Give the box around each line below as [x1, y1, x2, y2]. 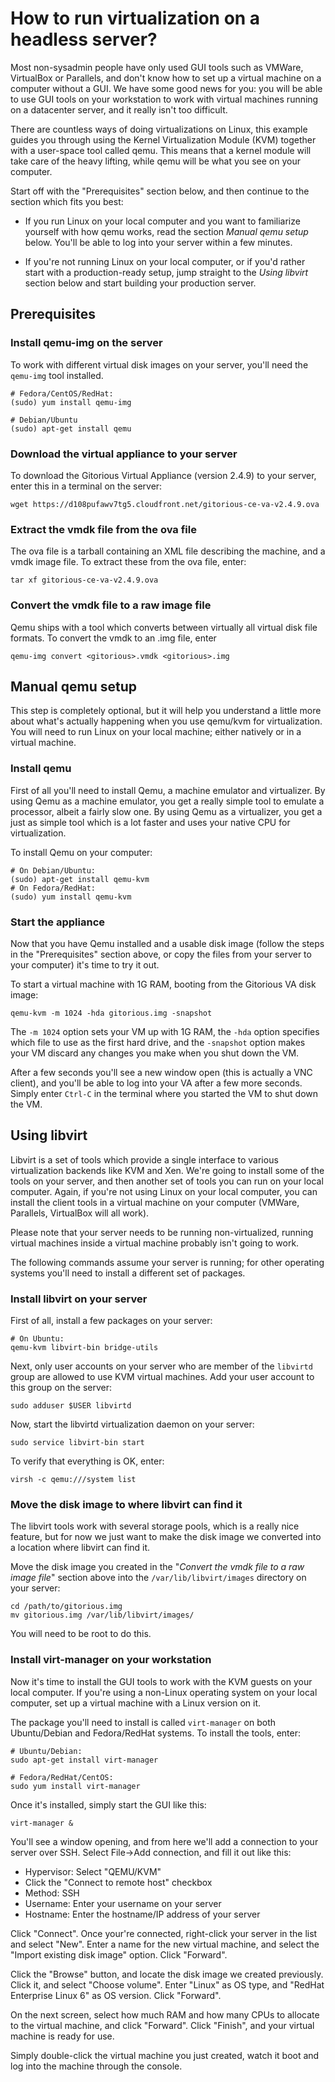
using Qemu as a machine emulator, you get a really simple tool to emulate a [10, 795, 325, 807]
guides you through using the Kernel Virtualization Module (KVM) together [10, 133, 317, 146]
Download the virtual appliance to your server [10, 447, 238, 461]
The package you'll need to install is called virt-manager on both [10, 1716, 277, 1728]
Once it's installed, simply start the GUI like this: [10, 1798, 207, 1811]
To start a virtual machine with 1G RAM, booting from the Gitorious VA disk [10, 978, 317, 990]
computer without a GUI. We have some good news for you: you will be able [10, 82, 323, 94]
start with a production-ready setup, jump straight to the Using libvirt [24, 266, 309, 278]
